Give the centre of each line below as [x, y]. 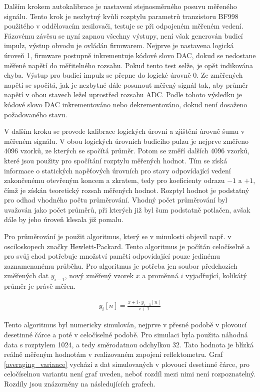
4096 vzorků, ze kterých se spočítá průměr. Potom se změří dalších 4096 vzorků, [127, 151]
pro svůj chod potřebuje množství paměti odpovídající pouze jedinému [112, 256]
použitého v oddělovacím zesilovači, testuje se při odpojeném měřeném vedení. [124, 26]
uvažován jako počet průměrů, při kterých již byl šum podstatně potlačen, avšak [127, 209]
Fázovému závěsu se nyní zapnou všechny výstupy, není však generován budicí [123, 35]
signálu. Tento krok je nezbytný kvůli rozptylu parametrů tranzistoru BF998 [121, 16]
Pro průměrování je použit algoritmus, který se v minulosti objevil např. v [118, 236]
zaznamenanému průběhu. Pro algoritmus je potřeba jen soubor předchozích [121, 265]
